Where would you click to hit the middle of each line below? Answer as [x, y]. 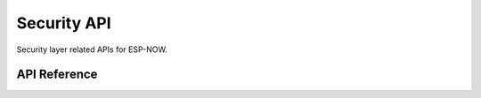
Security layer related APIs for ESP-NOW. [92, 49]
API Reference [57, 75]
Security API [64, 23]
